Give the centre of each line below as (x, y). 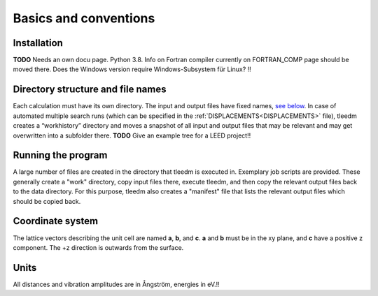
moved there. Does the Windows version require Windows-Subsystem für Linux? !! (132, 69)
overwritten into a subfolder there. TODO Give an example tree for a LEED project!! (132, 135)
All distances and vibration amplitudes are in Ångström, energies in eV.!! (116, 284)
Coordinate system (55, 221)
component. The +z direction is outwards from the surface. (98, 247)
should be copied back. (47, 201)
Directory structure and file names (90, 90)
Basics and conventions (84, 18)
